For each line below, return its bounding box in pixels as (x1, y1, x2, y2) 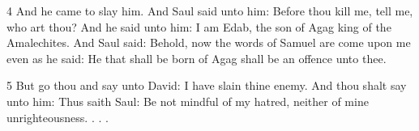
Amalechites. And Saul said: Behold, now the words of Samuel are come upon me (6, 34, 411, 51)
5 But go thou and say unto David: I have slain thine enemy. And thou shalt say (6, 77, 407, 94)
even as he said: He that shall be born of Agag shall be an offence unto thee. (6, 49, 387, 66)
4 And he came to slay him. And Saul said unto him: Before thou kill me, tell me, (6, 2, 413, 19)
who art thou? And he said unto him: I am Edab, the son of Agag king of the (6, 18, 391, 35)
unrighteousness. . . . (6, 108, 109, 125)
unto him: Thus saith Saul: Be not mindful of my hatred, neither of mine (6, 92, 369, 109)
